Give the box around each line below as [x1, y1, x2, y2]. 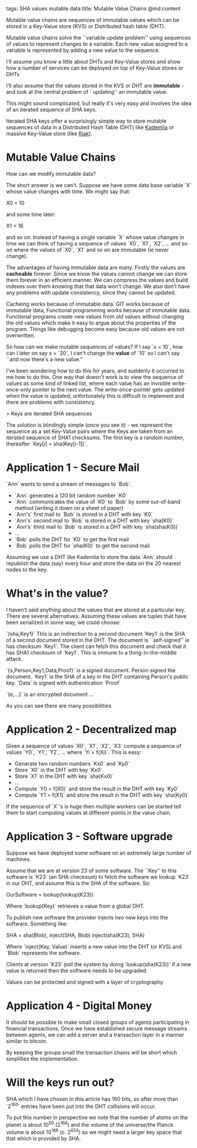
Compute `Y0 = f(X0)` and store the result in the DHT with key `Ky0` [14, 785, 179, 792]
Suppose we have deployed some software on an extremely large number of [6, 849, 192, 856]
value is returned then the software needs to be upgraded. [6, 967, 148, 974]
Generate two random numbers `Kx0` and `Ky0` [14, 760, 130, 767]
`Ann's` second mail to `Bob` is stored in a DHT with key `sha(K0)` [14, 516, 174, 524]
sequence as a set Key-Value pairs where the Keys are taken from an [6, 427, 173, 434]
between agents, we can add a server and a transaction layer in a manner [6, 1031, 184, 1038]
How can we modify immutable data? [6, 170, 96, 177]
